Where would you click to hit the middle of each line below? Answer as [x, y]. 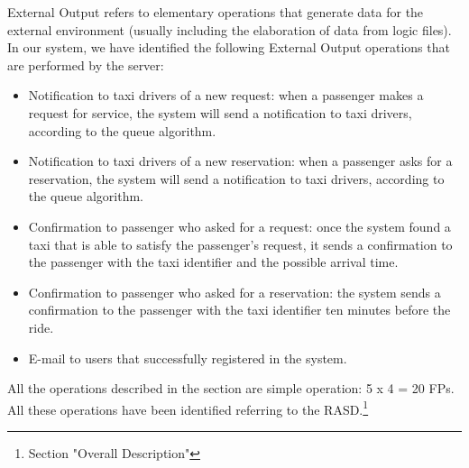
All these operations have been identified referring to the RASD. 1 [188, 408]
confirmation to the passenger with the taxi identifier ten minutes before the [239, 310]
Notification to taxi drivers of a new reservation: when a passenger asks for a [240, 161]
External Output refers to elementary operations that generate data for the [216, 12]
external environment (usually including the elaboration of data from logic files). [230, 29]
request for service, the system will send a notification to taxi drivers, [220, 112]
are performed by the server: [86, 64]
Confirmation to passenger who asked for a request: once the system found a [239, 226]
